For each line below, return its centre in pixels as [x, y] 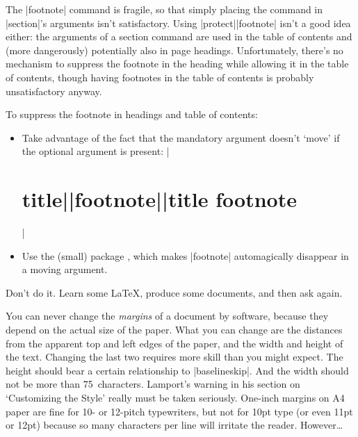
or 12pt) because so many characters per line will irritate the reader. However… [174, 425]
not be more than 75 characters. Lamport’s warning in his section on [153, 384]
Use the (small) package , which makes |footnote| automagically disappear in [185, 255]
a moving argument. [65, 269]
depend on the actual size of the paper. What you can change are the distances [174, 330]
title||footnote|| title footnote [159, 199]
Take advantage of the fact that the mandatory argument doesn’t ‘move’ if [181, 137]
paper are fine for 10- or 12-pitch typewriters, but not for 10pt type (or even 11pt [179, 411]
